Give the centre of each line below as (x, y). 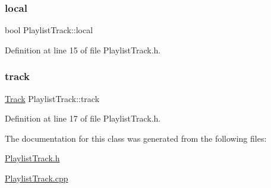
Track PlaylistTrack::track (52, 98)
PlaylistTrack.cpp (37, 178)
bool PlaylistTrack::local (49, 30)
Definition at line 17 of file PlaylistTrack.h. (83, 118)
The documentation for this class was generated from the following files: (136, 138)
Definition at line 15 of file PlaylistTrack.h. (83, 50)
